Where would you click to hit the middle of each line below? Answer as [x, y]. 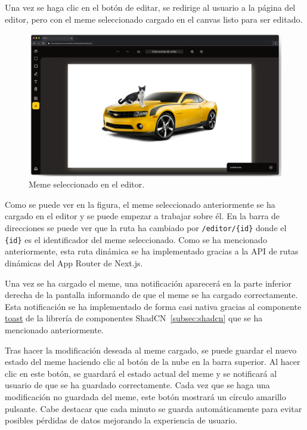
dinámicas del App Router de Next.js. [74, 262]
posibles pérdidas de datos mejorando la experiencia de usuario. [121, 420]
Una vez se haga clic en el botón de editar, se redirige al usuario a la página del [150, 7]
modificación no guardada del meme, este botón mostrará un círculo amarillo [145, 396]
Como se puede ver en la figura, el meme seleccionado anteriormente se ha [140, 204]
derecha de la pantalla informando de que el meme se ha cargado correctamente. [151, 295]
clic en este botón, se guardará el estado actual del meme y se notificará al [141, 373]
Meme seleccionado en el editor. [87, 184]
